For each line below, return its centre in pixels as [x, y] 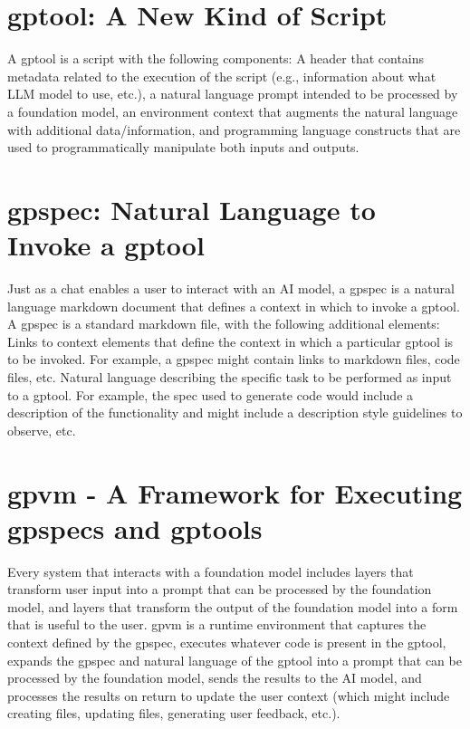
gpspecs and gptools [135, 528]
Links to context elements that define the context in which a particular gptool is [230, 341]
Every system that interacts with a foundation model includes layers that [211, 571]
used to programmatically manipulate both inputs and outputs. [183, 147]
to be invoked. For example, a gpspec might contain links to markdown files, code [234, 359]
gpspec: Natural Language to [192, 209]
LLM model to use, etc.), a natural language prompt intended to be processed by [233, 94]
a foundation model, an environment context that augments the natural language [233, 111]
